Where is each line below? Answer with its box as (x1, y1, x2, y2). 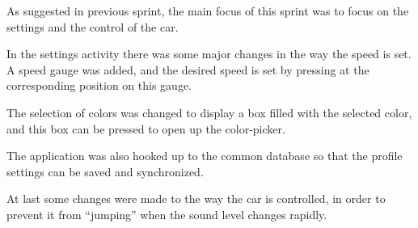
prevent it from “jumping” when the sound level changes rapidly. (6, 205, 327, 222)
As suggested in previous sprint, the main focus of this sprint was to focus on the (6, 2, 409, 19)
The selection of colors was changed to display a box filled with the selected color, (6, 103, 412, 120)
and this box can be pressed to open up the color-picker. (6, 120, 285, 137)
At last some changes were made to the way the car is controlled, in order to (6, 190, 386, 207)
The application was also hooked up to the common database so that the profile (6, 147, 403, 164)
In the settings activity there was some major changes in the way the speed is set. (6, 45, 412, 62)
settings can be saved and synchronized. (6, 163, 204, 179)
